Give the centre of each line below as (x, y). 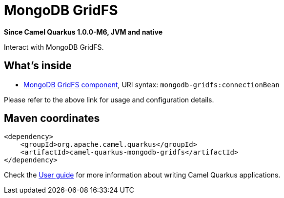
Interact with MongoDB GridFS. (54, 47)
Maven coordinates (52, 119)
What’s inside (38, 66)
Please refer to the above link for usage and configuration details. (109, 99)
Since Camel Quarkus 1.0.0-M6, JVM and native (83, 32)
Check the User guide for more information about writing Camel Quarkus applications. (142, 175)
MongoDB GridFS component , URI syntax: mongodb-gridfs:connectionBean (152, 84)
